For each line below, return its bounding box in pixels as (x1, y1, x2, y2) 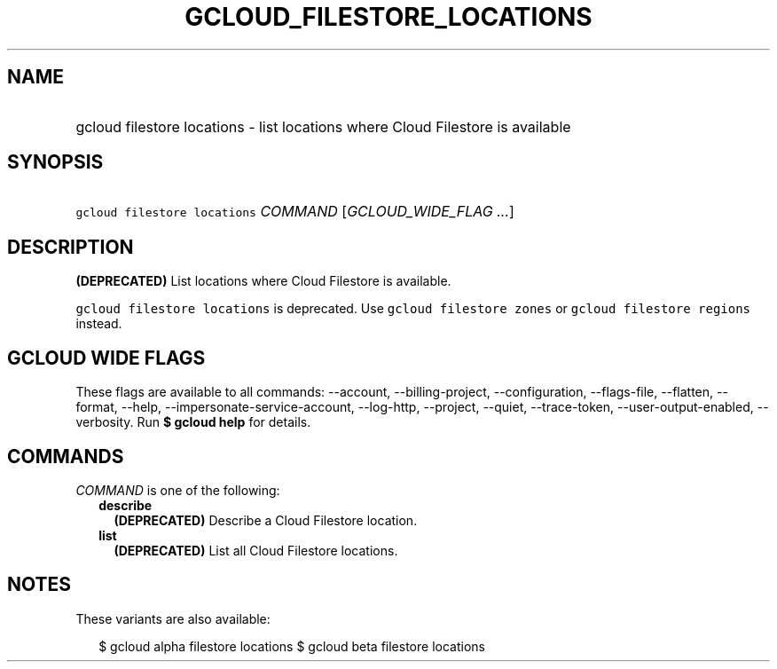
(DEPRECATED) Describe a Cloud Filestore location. (114, 512, 418, 528)
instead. (75, 316, 122, 332)
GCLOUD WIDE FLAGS (7, 346, 206, 369)
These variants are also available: (75, 610, 271, 626)
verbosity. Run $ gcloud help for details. (75, 414, 311, 430)
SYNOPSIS (7, 151, 104, 174)
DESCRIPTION (7, 235, 134, 258)
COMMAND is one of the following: (75, 482, 280, 498)
